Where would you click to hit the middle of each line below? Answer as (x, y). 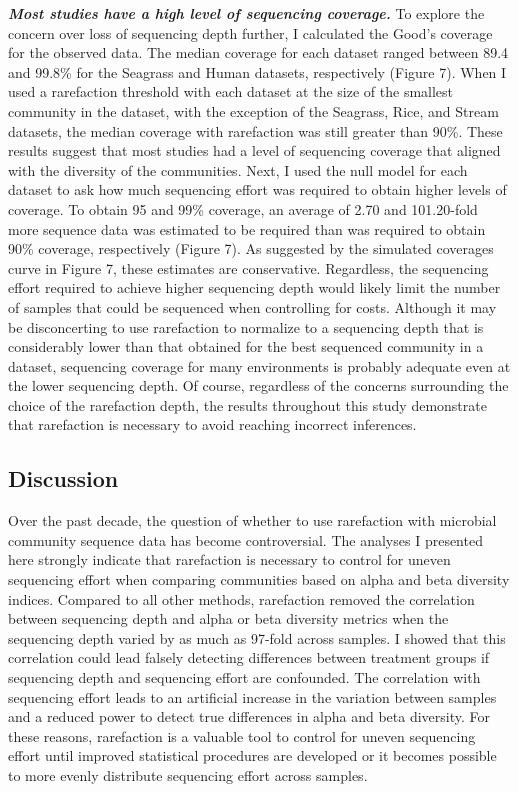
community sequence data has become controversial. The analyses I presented (245, 539)
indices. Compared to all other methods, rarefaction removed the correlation (241, 598)
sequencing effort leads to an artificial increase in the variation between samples (252, 696)
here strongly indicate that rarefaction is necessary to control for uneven (229, 559)
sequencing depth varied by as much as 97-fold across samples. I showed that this (257, 637)
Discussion (63, 478)
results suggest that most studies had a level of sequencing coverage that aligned (254, 150)
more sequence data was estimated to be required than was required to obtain (247, 228)
